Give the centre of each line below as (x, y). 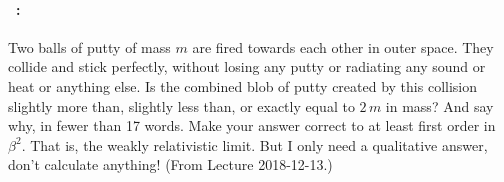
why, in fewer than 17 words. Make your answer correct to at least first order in (252, 125)
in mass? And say (439, 105)
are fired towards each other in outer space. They (343, 46)
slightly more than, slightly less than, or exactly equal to (181, 105)
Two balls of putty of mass (89, 46)
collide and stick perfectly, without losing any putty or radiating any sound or (247, 66)
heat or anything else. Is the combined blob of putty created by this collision (242, 85)
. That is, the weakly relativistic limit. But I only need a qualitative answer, (254, 144)
